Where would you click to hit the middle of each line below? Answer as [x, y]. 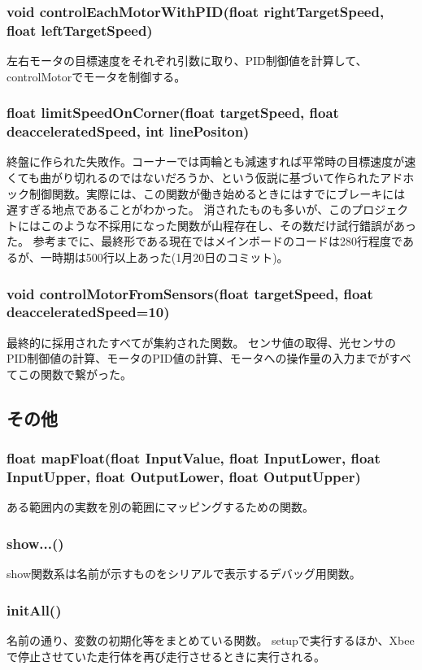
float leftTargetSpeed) [80, 30]
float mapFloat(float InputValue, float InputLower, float [194, 458]
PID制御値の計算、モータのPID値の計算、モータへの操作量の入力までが [198, 358]
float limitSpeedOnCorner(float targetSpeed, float [173, 113]
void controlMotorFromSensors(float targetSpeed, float [190, 293]
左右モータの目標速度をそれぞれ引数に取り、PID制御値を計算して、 [187, 61]
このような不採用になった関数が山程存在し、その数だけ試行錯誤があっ [228, 225]
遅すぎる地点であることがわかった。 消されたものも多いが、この [179, 209]
